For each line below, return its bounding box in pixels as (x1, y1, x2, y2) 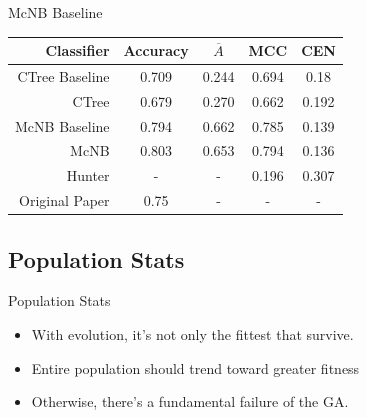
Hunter (66, 165, 110, 186)
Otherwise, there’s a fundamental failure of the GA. (31, 391, 349, 412)
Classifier (45, 40, 110, 61)
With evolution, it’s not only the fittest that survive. (31, 324, 354, 345)
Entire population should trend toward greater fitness (31, 357, 360, 378)
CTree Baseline (17, 65, 110, 86)
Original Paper (19, 190, 110, 211)
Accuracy (123, 40, 189, 61)
